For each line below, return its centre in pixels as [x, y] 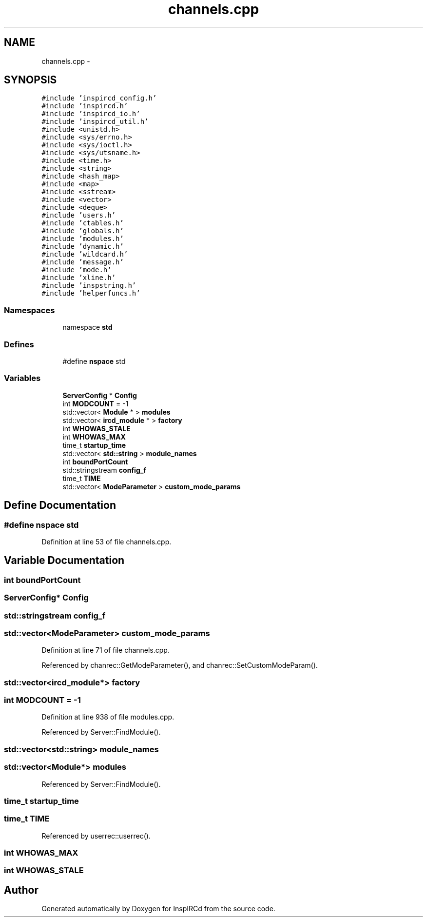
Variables [22, 378]
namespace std [87, 327]
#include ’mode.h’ [77, 270]
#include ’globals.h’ [83, 231]
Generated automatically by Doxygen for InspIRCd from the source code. [158, 909]
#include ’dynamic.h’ [83, 247]
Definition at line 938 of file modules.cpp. [108, 717]
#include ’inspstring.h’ [89, 286]
